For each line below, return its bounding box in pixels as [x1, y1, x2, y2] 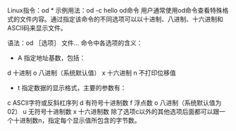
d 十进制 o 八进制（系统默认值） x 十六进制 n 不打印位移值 [7, 69, 176, 77]
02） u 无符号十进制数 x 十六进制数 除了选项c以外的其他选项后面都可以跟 [7, 108, 220, 116]
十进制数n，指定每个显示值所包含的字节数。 [13, 116, 141, 125]
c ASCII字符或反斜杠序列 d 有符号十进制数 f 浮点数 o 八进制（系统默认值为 [7, 99, 222, 107]
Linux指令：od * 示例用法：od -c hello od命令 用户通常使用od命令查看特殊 [7, 6, 223, 14]
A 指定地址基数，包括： [17, 54, 86, 62]
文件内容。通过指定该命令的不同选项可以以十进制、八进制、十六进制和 [19, 15, 223, 23]
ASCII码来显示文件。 [7, 24, 67, 32]
